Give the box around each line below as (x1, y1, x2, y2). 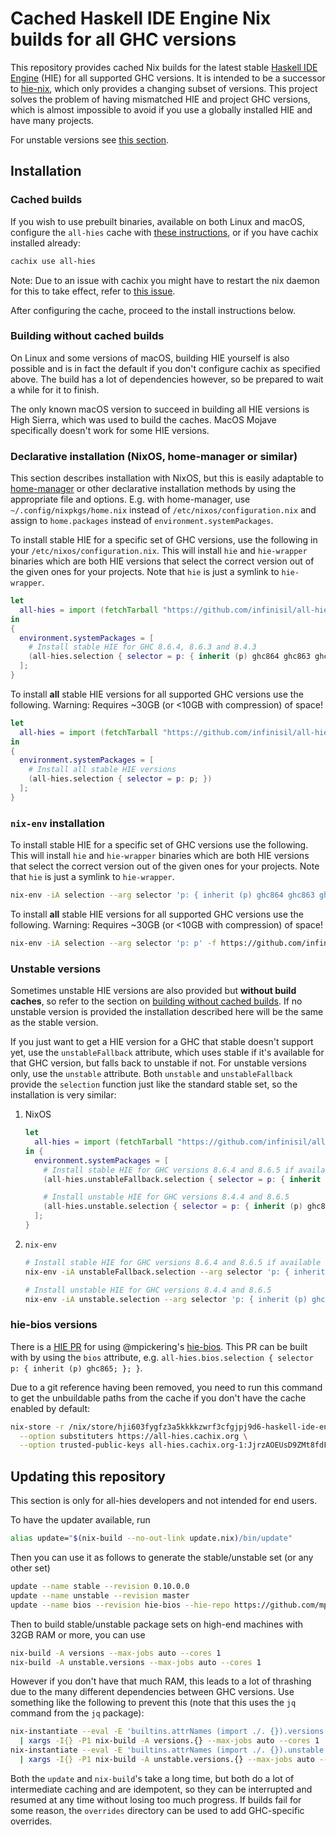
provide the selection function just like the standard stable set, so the (10, 1078, 298, 1091)
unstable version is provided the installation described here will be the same (10, 1006, 324, 1018)
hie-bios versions (10, 1318, 98, 1332)
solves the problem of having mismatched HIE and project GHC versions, (10, 93, 311, 105)
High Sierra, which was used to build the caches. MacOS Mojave (10, 413, 277, 426)
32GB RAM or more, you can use (10, 1628, 146, 1641)
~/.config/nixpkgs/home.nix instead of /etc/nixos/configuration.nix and (10, 504, 317, 516)
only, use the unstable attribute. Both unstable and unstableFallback (10, 1068, 293, 1080)
